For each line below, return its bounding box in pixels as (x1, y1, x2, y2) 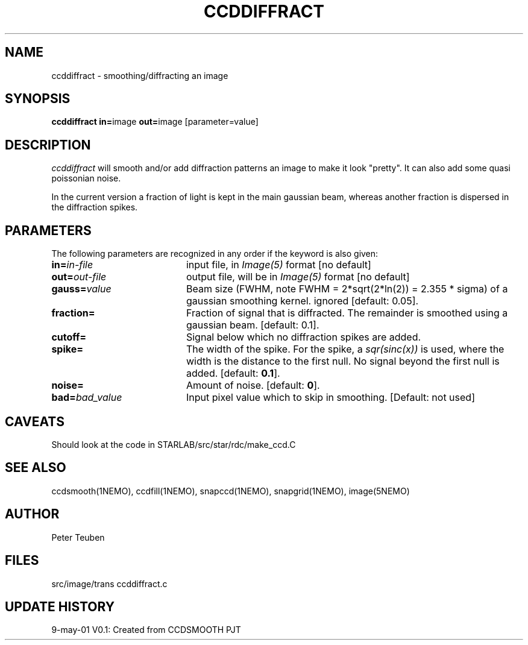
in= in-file (51, 259, 93, 271)
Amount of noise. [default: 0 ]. (186, 379, 320, 392)
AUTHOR (5, 506, 60, 522)
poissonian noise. (51, 173, 121, 184)
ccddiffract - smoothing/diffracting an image (51, 70, 228, 81)
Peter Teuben (51, 532, 105, 543)
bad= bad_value (51, 391, 122, 404)
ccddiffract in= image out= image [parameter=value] (51, 116, 259, 127)
